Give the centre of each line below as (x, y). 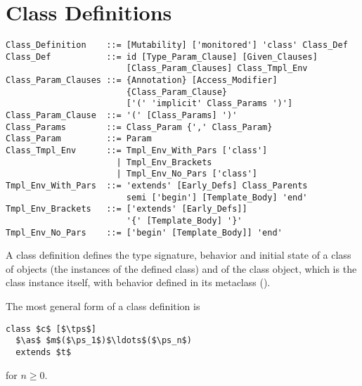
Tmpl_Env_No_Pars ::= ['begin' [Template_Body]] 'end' (144, 232)
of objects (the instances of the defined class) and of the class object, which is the (181, 268)
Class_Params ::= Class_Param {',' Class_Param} (139, 127)
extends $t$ (44, 352)
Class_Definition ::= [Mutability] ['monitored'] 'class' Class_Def (177, 45)
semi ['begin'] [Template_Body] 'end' (217, 197)
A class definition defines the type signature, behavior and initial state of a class (179, 255)
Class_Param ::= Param (79, 139)
